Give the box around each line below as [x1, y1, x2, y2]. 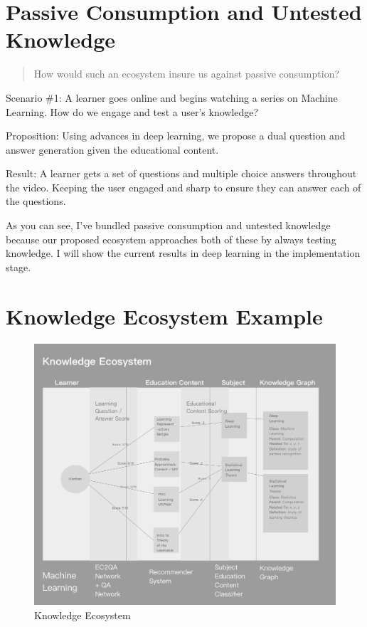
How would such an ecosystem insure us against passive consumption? [33, 66, 340, 81]
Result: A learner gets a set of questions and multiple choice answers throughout [6, 166, 357, 181]
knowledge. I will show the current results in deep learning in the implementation [6, 246, 361, 260]
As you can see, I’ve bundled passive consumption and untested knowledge [6, 218, 331, 233]
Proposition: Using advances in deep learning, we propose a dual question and [6, 128, 346, 143]
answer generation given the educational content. [6, 142, 219, 157]
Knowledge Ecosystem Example [6, 301, 323, 330]
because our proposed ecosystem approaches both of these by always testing [6, 231, 336, 246]
